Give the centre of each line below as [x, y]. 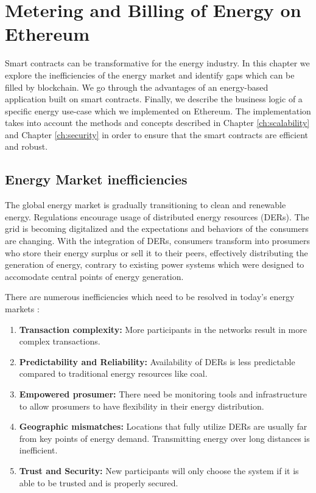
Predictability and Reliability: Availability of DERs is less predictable [157, 361]
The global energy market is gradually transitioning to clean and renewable [146, 205]
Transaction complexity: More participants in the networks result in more [163, 329]
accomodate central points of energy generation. [94, 276]
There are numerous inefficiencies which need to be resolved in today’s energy [150, 297]
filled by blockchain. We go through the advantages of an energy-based [137, 87]
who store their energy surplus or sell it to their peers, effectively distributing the [156, 252]
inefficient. [38, 450]
